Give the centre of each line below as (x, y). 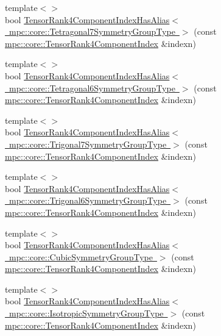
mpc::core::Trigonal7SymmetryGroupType (88, 144)
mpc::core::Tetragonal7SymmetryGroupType (92, 31)
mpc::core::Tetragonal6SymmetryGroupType (92, 88)
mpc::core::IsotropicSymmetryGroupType (86, 313)
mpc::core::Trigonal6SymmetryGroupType (88, 200)
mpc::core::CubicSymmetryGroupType (81, 256)
